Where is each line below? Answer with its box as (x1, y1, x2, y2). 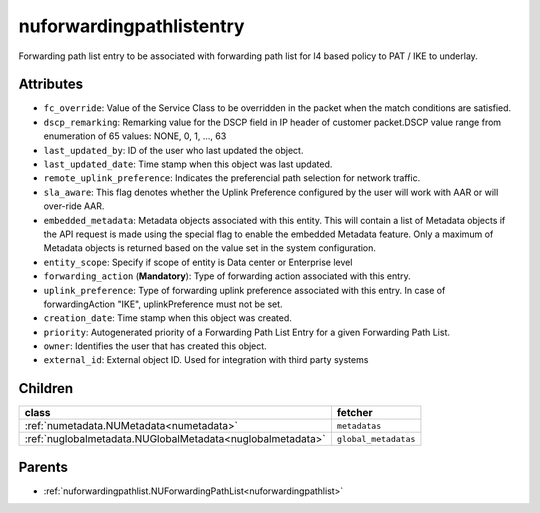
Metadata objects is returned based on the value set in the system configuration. (43, 242, 377, 254)
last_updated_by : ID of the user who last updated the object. (43, 144, 304, 156)
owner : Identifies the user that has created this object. (43, 340, 267, 352)
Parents (18, 458, 69, 475)
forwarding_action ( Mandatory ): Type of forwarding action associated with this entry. (43, 270, 411, 282)
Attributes (18, 76, 84, 93)
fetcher (336, 406, 374, 420)
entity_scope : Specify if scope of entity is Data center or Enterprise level (43, 256, 353, 268)
